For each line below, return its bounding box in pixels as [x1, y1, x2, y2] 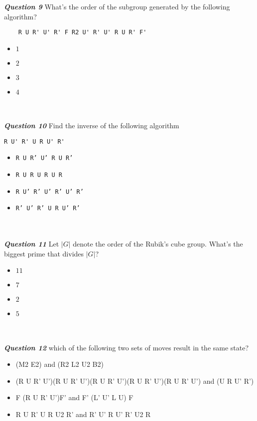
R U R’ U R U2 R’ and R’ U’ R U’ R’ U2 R [15, 409, 151, 420]
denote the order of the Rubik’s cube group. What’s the [73, 239, 243, 249]
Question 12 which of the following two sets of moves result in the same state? [4, 342, 249, 352]
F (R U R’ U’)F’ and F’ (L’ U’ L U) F [15, 392, 133, 403]
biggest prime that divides [4, 248, 84, 258]
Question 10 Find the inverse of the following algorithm [4, 120, 179, 131]
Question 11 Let [4, 239, 59, 249]
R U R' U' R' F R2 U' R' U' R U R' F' [18, 29, 147, 36]
